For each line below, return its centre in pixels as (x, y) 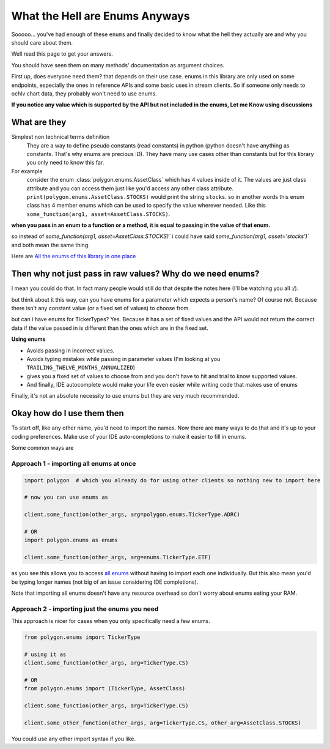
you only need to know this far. (65, 163)
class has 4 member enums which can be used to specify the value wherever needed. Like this (146, 206)
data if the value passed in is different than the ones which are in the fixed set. (110, 328)
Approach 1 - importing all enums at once (74, 463)
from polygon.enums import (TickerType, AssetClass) (105, 689)
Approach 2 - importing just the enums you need (85, 609)
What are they (39, 122)
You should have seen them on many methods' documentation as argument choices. (118, 65)
